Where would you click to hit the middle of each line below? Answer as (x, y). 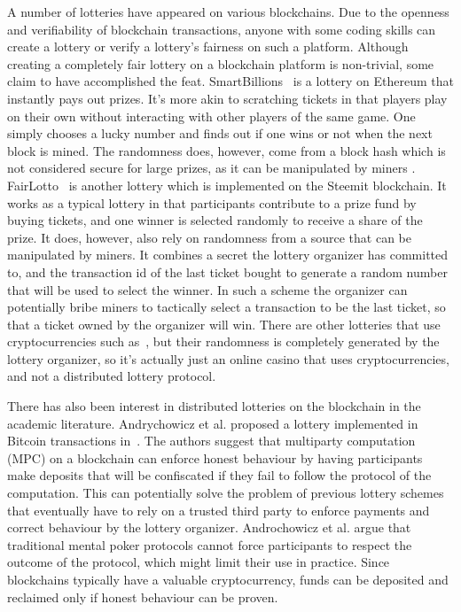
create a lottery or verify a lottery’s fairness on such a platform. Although (208, 46)
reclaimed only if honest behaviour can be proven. (143, 597)
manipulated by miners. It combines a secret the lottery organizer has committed (228, 255)
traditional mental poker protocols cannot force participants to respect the (210, 544)
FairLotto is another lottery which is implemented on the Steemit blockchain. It (227, 185)
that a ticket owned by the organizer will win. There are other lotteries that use (224, 324)
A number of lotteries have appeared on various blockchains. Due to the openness (228, 12)
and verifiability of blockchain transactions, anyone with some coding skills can (222, 29)
